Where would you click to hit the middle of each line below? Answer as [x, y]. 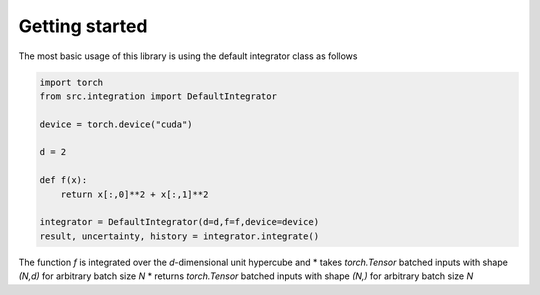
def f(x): [63, 180]
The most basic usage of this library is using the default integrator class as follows [188, 56]
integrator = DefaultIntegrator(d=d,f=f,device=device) [179, 222]
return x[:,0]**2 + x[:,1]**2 [134, 194]
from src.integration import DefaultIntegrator [158, 96]
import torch [71, 82]
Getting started [83, 26]
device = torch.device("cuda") [116, 124]
